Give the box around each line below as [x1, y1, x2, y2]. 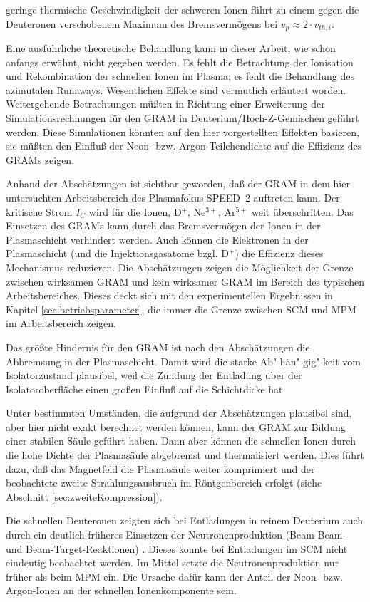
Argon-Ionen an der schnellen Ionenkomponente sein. [6, 583, 237, 598]
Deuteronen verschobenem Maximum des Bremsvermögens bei [6, 16, 278, 31]
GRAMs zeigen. [6, 152, 75, 167]
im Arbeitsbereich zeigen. [6, 316, 116, 331]
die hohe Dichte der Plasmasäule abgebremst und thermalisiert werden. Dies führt [6, 447, 364, 462]
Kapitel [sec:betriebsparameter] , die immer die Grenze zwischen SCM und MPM [6, 301, 356, 316]
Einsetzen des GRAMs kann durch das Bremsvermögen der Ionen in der [6, 218, 321, 233]
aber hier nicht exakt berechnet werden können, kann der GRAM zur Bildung [6, 419, 346, 434]
